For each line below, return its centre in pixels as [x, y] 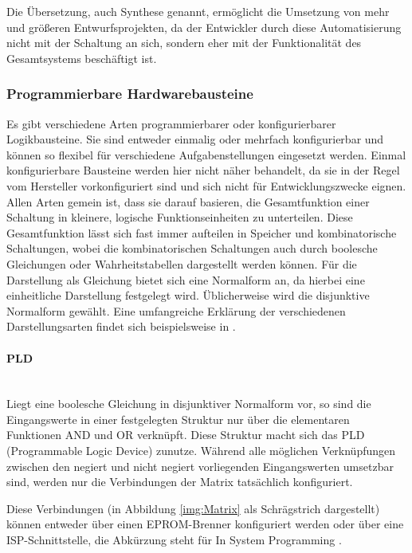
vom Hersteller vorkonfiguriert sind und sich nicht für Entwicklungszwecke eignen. [206, 185]
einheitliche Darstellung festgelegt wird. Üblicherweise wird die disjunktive [188, 295]
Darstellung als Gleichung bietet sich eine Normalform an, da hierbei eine [186, 279]
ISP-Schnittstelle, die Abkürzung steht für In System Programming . [174, 540]
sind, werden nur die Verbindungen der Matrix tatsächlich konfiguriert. [180, 482]
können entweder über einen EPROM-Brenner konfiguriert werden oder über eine [205, 524]
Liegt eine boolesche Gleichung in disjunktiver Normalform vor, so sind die [189, 404]
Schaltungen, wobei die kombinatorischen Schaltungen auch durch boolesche [192, 248]
